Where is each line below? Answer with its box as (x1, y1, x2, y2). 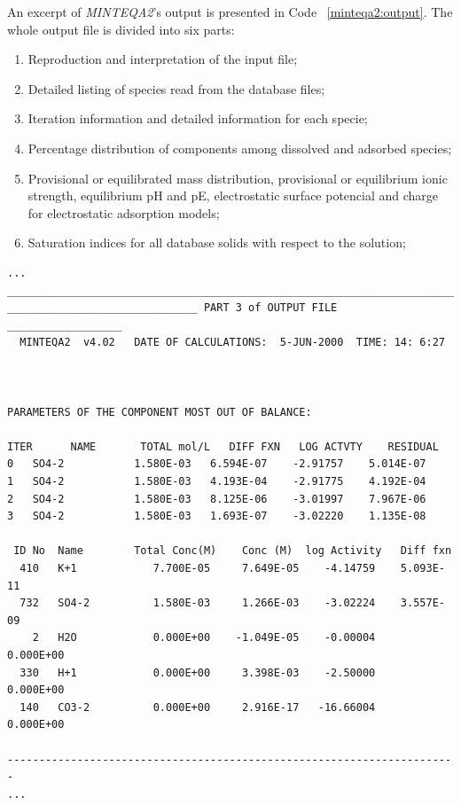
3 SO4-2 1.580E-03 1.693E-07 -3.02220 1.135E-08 (7, 510, 426, 523)
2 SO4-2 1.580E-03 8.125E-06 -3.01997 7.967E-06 (7, 492, 426, 505)
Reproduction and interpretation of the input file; (27, 50, 298, 68)
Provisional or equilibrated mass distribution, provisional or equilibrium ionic (27, 168, 448, 187)
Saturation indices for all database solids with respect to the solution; (27, 233, 406, 252)
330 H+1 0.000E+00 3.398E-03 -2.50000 (20, 666, 376, 679)
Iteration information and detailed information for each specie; (27, 109, 368, 128)
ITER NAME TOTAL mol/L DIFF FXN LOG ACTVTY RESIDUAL (7, 440, 439, 453)
